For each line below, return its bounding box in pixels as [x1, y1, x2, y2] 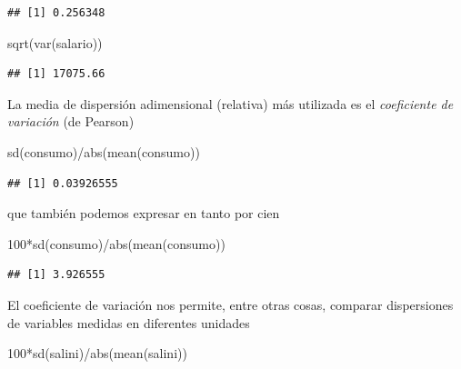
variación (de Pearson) [7, 112, 135, 131]
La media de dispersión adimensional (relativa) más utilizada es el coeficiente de [7, 94, 454, 113]
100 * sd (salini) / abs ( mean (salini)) [7, 344, 187, 363]
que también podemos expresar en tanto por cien [7, 204, 280, 223]
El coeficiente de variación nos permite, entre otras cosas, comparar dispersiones [7, 294, 454, 314]
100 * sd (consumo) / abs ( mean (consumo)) [7, 234, 225, 253]
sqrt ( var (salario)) [7, 33, 103, 52]
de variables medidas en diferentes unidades [7, 313, 250, 332]
